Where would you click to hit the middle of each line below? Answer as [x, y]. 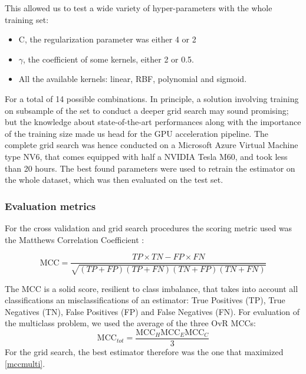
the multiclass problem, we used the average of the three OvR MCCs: [131, 323]
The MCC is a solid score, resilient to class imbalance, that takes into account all [152, 288]
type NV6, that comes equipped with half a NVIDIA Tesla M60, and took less [146, 156]
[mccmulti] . [25, 363]
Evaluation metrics [50, 206]
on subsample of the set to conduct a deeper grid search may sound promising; [147, 110]
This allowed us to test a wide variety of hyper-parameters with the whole [139, 8]
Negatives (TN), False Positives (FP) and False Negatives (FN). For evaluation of [152, 311]
